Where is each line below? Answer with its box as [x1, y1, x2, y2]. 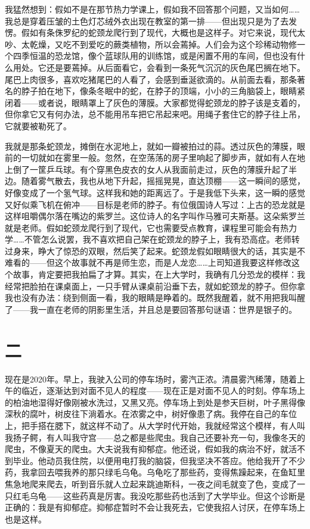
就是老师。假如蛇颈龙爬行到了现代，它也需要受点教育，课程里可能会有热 [5, 221, 289, 234]
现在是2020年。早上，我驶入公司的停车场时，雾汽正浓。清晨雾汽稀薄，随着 [5, 372, 297, 385]
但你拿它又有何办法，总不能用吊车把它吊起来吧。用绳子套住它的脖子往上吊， [5, 108, 305, 120]
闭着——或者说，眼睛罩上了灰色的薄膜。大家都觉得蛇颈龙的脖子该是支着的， [5, 96, 305, 108]
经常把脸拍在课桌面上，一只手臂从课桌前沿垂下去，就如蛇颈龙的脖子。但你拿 [5, 279, 305, 292]
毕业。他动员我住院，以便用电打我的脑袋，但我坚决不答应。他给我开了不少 [13, 454, 305, 466]
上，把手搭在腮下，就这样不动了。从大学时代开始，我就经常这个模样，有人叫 [5, 419, 305, 431]
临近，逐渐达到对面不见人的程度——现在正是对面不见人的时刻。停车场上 [21, 384, 305, 397]
